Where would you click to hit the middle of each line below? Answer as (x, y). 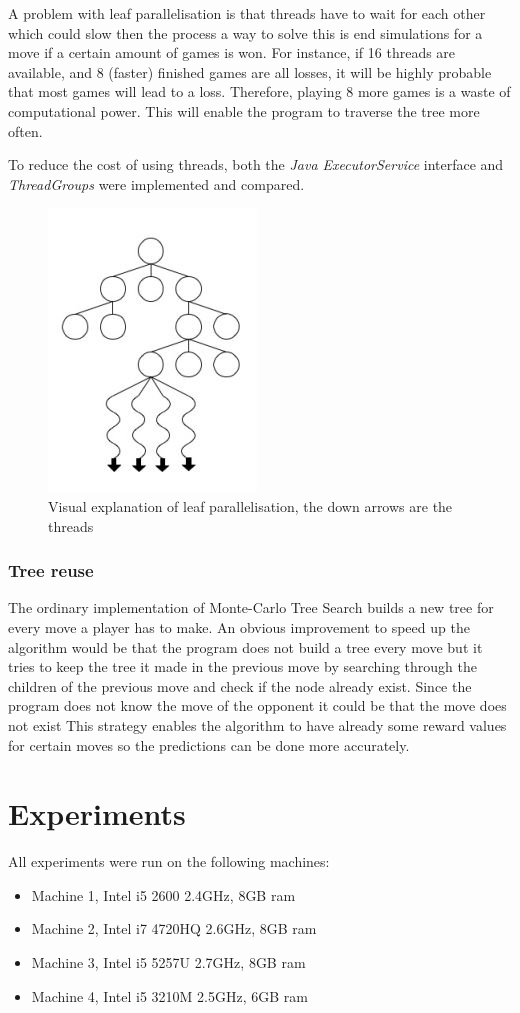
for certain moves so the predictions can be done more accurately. (209, 744)
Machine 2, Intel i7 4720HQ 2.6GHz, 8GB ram (174, 928)
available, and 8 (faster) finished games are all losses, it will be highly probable (250, 71)
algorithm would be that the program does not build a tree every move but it (245, 646)
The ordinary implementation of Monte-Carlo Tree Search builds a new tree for (251, 607)
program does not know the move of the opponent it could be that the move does (257, 705)
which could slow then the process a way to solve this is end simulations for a (245, 32)
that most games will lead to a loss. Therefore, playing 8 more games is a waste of (259, 91)
